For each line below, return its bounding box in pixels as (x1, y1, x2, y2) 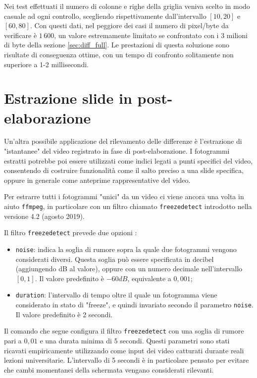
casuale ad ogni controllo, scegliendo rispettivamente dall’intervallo (4, 10, 206, 21)
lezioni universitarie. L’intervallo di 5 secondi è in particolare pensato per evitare (4, 355, 249, 365)
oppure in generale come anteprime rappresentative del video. (4, 174, 191, 185)
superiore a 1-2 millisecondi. (4, 59, 89, 69)
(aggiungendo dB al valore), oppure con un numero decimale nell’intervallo (15, 263, 243, 274)
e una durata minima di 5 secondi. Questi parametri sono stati (40, 335, 230, 345)
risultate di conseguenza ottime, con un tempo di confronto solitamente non (4, 49, 234, 59)
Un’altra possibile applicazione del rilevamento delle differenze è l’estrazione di (4, 136, 242, 146)
